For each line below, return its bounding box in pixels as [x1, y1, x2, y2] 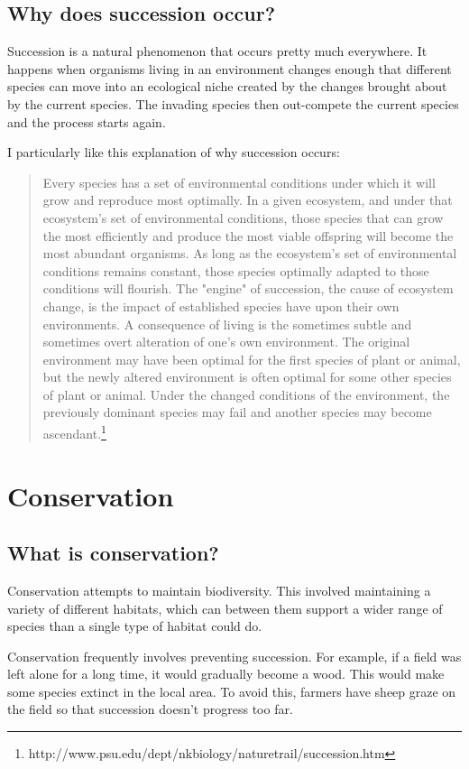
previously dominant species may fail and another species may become [42, 403, 432, 422]
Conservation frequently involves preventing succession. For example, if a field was [7, 646, 462, 665]
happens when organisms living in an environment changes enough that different [7, 59, 452, 78]
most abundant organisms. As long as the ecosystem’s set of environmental [42, 244, 457, 263]
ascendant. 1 [42, 422, 106, 442]
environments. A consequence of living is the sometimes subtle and [42, 314, 412, 333]
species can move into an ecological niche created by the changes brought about [7, 77, 447, 96]
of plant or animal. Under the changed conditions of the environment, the [42, 384, 450, 403]
